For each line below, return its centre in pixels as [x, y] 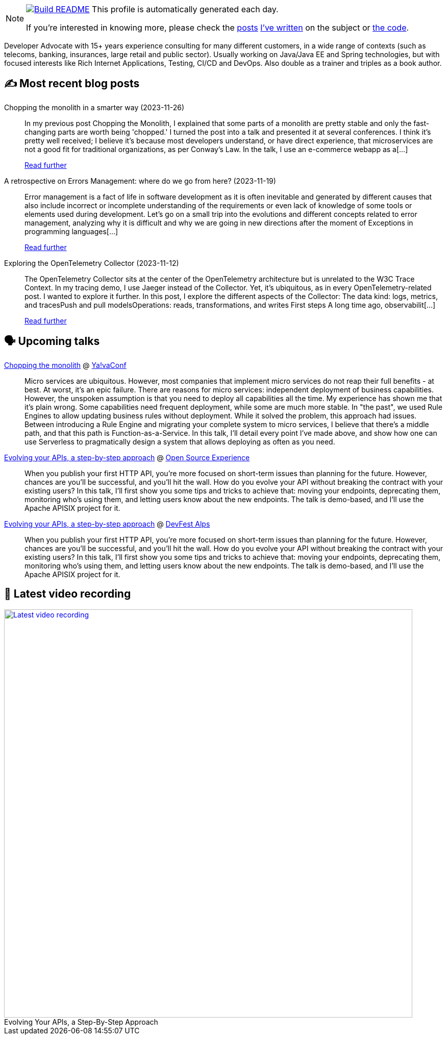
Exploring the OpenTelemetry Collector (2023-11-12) [92, 263]
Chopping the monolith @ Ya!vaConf [65, 365]
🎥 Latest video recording [68, 594]
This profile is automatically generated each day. [185, 9]
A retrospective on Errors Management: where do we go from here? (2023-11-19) [140, 181]
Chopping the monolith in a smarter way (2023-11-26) [94, 107]
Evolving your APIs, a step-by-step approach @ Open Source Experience [127, 457]
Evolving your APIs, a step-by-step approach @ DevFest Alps [107, 524]
